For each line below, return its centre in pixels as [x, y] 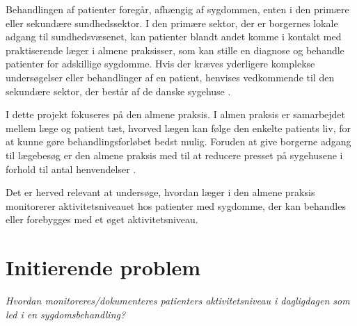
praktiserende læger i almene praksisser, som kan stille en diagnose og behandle [175, 50]
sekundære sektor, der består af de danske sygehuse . [118, 91]
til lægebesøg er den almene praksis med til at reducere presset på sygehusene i [174, 155]
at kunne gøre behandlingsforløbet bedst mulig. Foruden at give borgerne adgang [178, 141]
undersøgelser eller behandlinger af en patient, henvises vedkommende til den [170, 77]
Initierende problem [103, 267]
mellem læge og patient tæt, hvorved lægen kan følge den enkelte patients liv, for [178, 128]
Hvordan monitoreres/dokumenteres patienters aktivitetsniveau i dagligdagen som [178, 301]
